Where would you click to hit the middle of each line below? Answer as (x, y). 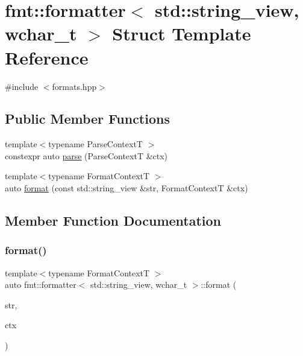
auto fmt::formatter (41, 284)
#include (22, 86)
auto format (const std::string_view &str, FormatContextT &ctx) (127, 188)
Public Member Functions (87, 119)
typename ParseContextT (95, 144)
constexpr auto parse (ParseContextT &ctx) (86, 155)
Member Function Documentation (113, 221)
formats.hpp (74, 86)
